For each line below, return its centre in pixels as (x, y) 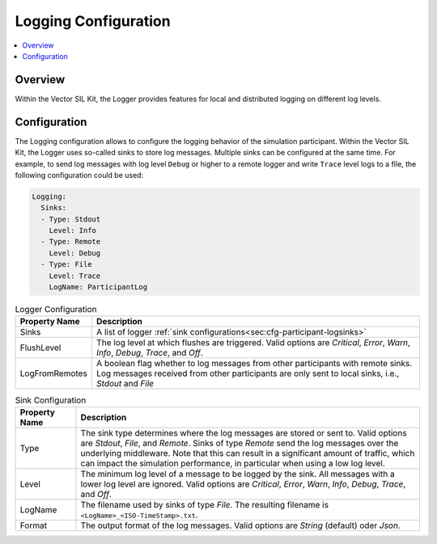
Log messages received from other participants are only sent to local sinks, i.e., (248, 373)
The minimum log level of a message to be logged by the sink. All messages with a (238, 474)
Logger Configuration (56, 310)
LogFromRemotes (54, 373)
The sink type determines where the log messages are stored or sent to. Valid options (244, 432)
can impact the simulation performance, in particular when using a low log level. (233, 463)
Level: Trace (75, 276)
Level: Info (73, 231)
